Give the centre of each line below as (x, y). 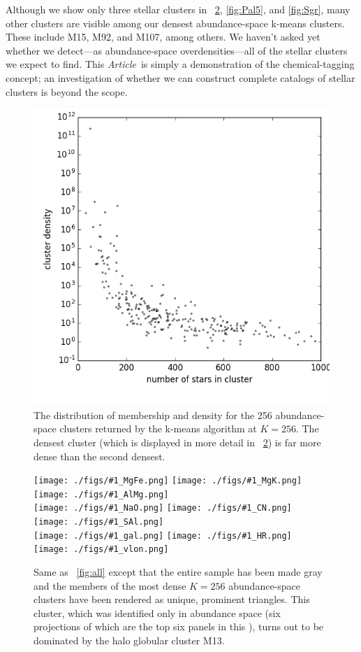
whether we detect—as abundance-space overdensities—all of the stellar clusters (177, 50)
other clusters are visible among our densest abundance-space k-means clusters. (175, 23)
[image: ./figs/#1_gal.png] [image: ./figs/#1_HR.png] (163, 536)
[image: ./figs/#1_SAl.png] (99, 522)
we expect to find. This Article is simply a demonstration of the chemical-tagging (180, 64)
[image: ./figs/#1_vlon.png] (101, 550)
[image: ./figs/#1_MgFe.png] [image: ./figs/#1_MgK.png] (168, 481)
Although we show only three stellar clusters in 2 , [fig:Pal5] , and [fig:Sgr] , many (178, 9)
